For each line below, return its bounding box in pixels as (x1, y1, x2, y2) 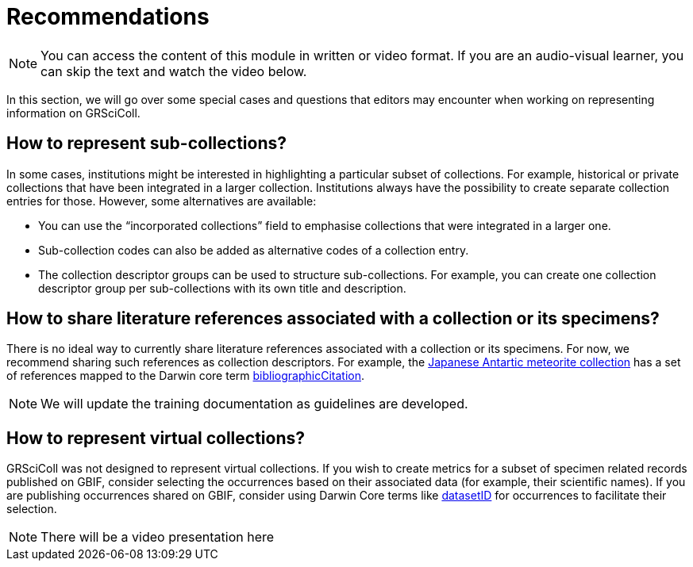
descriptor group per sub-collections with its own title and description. (38, 281, 406, 295)
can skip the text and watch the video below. (40, 63, 307, 79)
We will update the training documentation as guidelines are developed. (40, 396, 468, 412)
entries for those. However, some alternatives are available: (6, 193, 317, 208)
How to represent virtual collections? (6, 427, 305, 448)
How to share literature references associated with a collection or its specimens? (6, 308, 660, 329)
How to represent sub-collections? (6, 133, 287, 154)
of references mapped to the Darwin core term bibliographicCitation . (6, 369, 364, 383)
